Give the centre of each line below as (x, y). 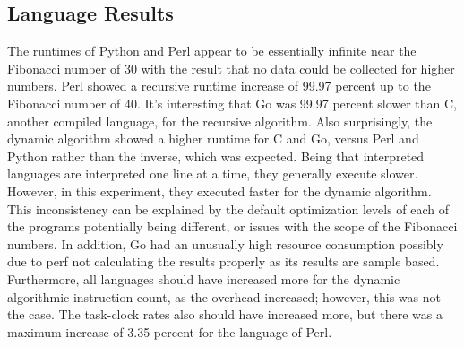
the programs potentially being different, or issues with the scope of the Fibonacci (232, 226)
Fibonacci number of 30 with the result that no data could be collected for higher (231, 68)
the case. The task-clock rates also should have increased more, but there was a (225, 314)
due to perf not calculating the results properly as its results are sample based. (223, 261)
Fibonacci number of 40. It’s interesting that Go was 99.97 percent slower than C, (232, 103)
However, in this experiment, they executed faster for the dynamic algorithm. (219, 191)
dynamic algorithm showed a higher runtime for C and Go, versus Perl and (213, 139)
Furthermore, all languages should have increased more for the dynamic (204, 278)
